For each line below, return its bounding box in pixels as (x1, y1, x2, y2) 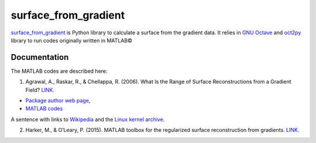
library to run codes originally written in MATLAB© (11, 37, 133, 44)
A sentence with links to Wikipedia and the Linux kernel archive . (11, 116, 165, 123)
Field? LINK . (25, 86, 55, 93)
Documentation (11, 52, 69, 62)
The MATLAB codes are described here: (11, 67, 108, 74)
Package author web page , (25, 97, 91, 104)
